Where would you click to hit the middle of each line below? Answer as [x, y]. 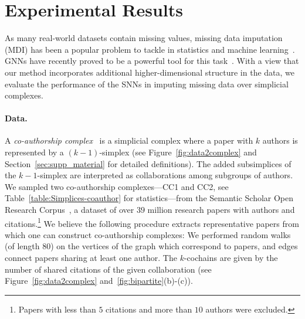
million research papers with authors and [221, 210]
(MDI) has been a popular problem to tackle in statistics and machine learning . [150, 49]
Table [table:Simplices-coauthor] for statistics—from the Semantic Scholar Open [149, 198]
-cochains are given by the [231, 258]
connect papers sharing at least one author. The [91, 258]
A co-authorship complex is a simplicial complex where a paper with [129, 140]
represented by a [34, 152]
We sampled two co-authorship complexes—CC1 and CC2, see [117, 186]
